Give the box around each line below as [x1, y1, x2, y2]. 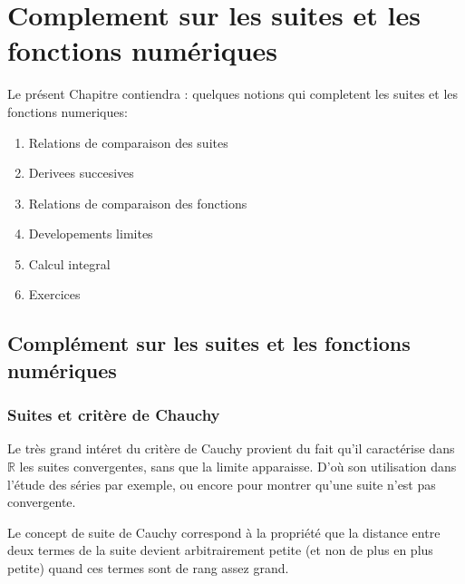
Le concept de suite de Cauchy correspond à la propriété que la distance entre [7, 522, 441, 541]
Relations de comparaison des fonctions [28, 193, 247, 212]
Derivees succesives [28, 163, 134, 182]
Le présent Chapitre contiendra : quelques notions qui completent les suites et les [7, 84, 459, 103]
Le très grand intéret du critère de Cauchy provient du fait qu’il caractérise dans [7, 439, 455, 458]
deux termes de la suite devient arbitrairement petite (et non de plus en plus [7, 540, 433, 560]
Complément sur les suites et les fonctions [7, 329, 411, 357]
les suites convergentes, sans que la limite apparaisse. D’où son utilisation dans [19, 457, 457, 476]
